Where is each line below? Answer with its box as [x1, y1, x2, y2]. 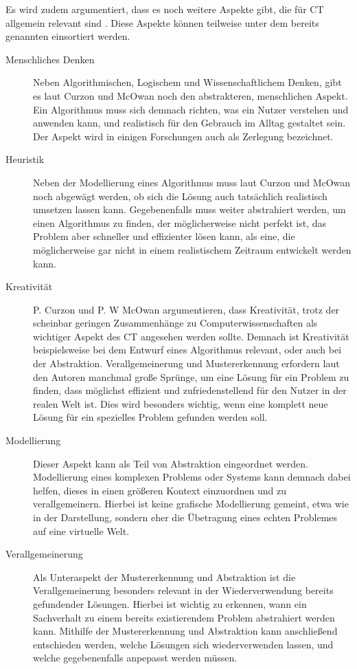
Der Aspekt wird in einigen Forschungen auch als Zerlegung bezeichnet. [33, 129, 334, 143]
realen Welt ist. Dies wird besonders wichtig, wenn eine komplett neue [33, 396, 328, 410]
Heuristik [5, 152, 45, 166]
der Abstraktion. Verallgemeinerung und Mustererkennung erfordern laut [33, 356, 340, 371]
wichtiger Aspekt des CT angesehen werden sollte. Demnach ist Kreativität [33, 329, 349, 343]
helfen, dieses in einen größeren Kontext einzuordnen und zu [33, 483, 286, 497]
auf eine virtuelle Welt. [33, 523, 130, 538]
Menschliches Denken [5, 52, 95, 66]
